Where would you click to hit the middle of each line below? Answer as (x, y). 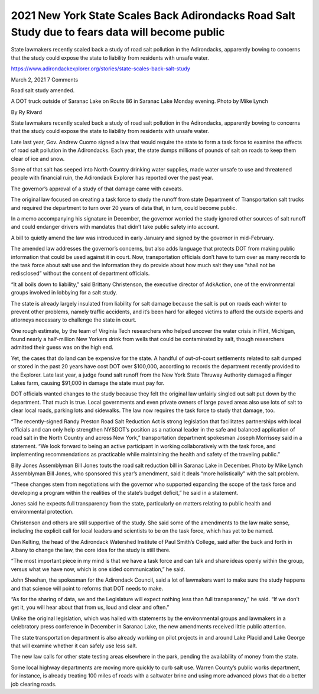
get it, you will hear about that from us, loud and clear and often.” (90, 607)
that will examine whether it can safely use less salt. (74, 646)
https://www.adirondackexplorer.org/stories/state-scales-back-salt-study (100, 69)
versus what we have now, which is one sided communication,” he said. (98, 569)
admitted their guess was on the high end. (62, 347)
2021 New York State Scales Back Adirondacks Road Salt (153, 15)
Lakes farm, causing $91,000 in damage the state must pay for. (88, 383)
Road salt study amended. (43, 90)
